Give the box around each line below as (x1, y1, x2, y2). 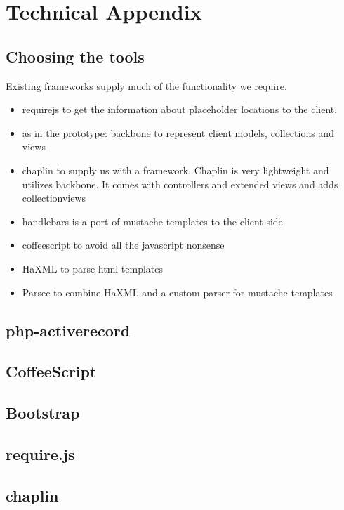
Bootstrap (6, 402, 80, 424)
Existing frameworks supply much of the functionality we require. (6, 78, 287, 93)
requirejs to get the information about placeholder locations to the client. (22, 102, 338, 117)
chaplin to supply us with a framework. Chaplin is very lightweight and (22, 162, 329, 177)
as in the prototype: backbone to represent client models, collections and (22, 125, 334, 140)
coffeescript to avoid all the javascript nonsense (22, 237, 225, 252)
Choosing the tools (6, 45, 145, 67)
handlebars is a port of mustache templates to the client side (22, 214, 283, 228)
